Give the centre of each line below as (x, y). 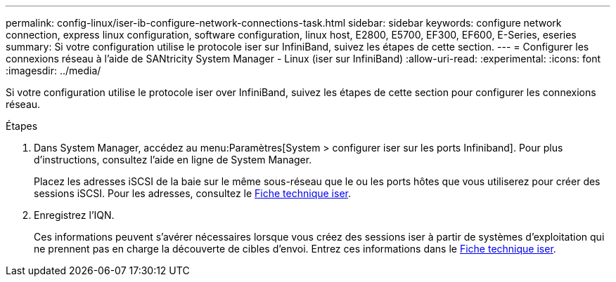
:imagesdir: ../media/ (53, 70)
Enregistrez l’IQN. (74, 215)
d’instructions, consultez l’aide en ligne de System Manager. (173, 160)
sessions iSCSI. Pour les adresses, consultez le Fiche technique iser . (192, 193)
